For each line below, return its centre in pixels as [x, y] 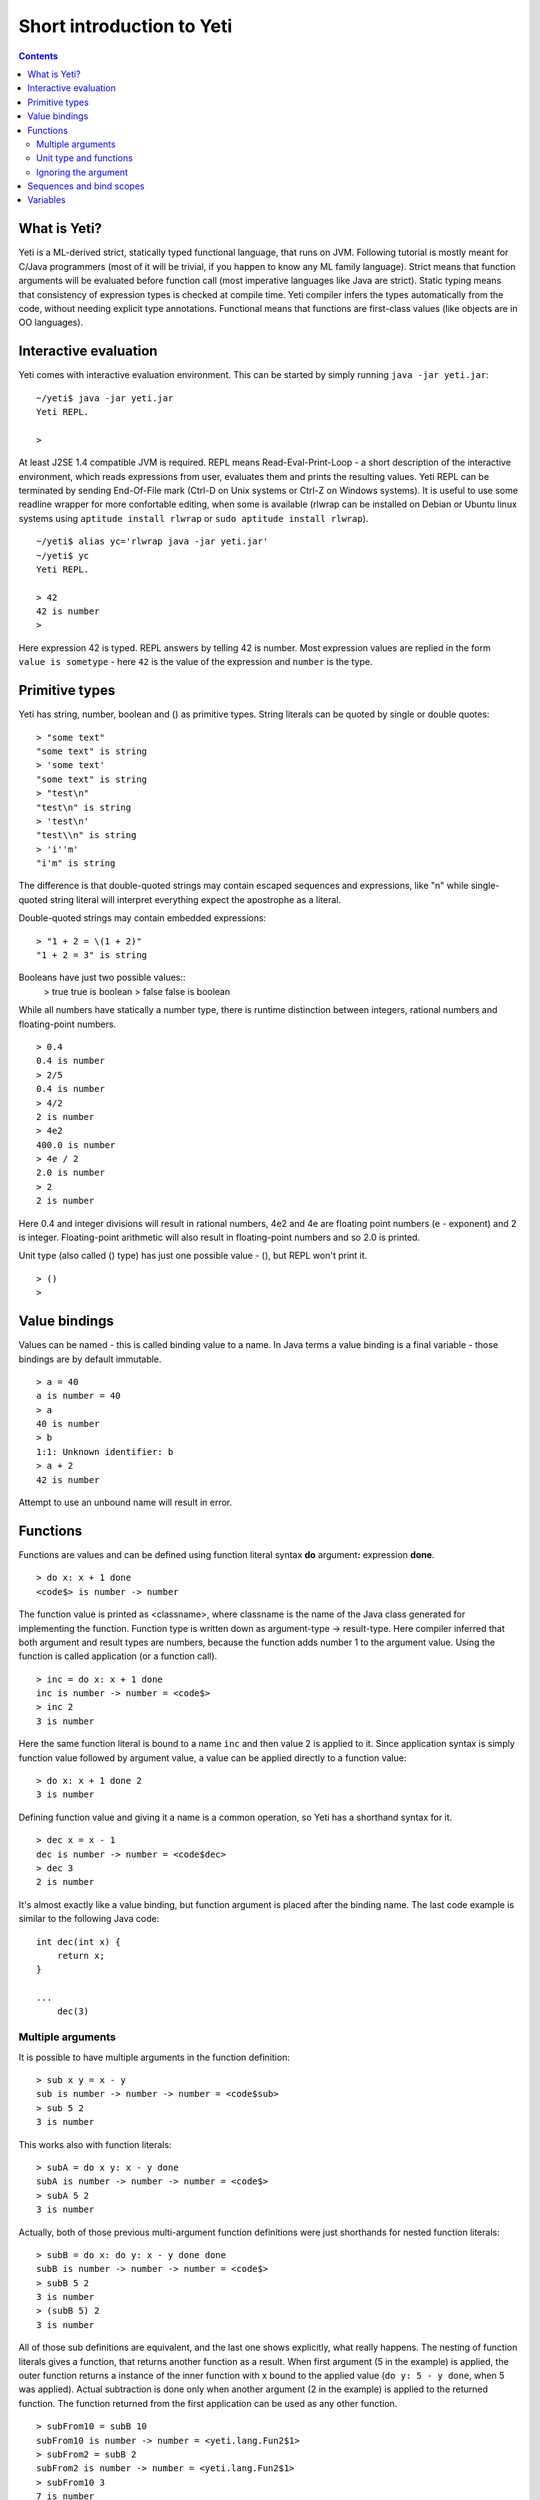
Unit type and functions [85, 158]
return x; [80, 1955]
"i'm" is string [76, 863]
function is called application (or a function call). [118, 1656]
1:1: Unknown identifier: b [105, 1451]
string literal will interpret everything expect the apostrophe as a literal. [196, 899]
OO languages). [51, 322]
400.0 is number [76, 1144]
